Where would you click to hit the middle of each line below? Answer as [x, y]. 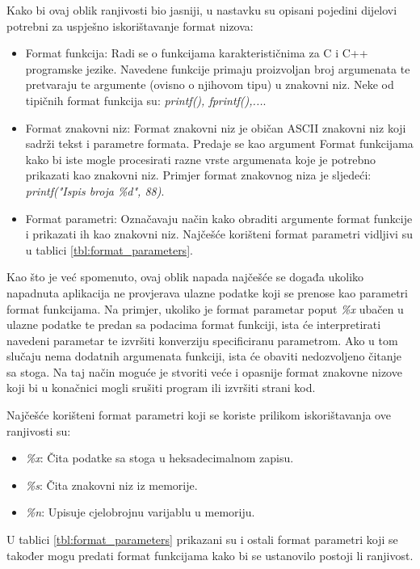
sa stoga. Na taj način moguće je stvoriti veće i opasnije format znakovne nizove [204, 371]
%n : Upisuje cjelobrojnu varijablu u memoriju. [140, 512]
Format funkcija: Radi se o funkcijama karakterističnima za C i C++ [197, 53]
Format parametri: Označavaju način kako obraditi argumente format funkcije [219, 218]
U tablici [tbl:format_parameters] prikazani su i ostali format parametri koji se [202, 539]
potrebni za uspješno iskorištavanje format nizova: [130, 25]
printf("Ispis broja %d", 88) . [95, 190]
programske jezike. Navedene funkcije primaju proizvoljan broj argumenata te [218, 68]
